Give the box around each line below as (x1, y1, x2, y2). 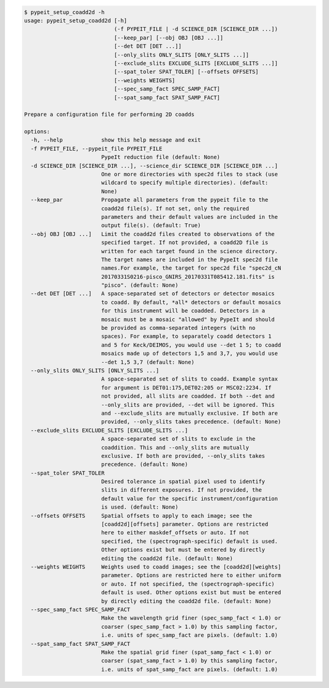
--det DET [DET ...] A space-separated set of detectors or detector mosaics (30, 290, 275, 297)
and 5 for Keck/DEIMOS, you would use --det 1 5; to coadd (101, 342, 281, 348)
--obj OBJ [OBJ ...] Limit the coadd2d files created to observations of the (30, 231, 275, 237)
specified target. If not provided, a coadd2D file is (101, 239, 269, 246)
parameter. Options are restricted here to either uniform (101, 572, 281, 579)
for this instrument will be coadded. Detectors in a (101, 307, 265, 314)
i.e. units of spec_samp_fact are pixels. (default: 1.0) (101, 632, 278, 639)
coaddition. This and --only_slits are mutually (101, 444, 249, 451)
